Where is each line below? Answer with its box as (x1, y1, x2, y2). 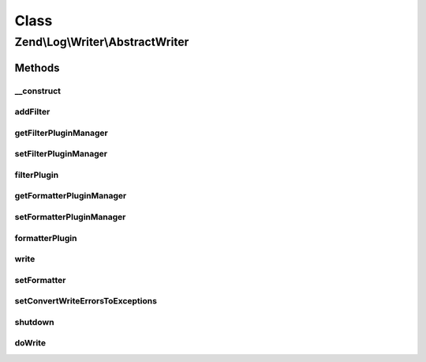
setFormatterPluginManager (14, 211, 126, 222)
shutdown (14, 316, 54, 327)
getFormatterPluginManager (14, 190, 127, 202)
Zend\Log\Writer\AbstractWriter (14, 35, 189, 49)
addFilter (14, 107, 50, 118)
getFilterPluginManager (14, 127, 108, 138)
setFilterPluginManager (14, 149, 108, 160)
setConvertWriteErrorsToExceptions (14, 296, 158, 307)
